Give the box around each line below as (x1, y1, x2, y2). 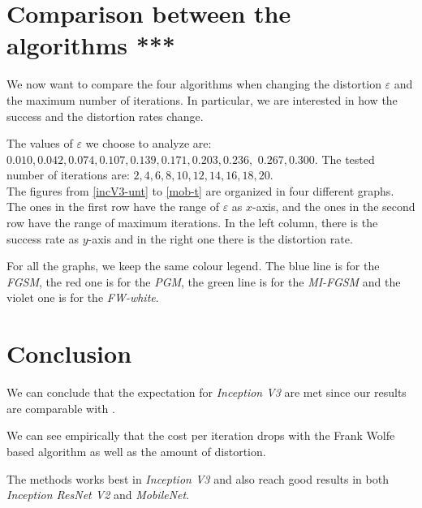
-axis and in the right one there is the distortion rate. (88, 230, 353, 247)
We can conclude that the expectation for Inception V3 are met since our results (6, 384, 407, 401)
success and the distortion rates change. (6, 107, 204, 124)
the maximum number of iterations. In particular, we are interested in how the (6, 91, 398, 108)
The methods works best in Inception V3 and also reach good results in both (6, 470, 389, 487)
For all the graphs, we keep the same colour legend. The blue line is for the (6, 257, 380, 274)
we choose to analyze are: (85, 135, 212, 152)
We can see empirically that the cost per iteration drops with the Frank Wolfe (6, 427, 395, 444)
